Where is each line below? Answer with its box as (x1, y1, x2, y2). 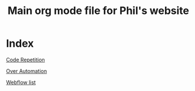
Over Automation (6, 67, 47, 74)
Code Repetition (6, 56, 45, 63)
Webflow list (6, 79, 36, 86)
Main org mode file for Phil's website (8, 4, 189, 17)
